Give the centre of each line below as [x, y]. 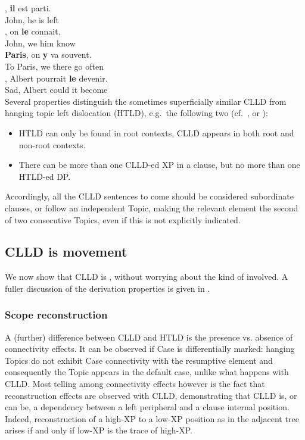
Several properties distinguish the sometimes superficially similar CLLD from [146, 101]
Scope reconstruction [56, 315]
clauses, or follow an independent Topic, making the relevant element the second [152, 207]
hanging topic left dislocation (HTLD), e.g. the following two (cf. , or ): [136, 113]
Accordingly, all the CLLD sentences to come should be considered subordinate [149, 196]
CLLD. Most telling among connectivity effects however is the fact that [135, 384]
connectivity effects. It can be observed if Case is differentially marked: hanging [150, 349]
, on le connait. [33, 31]
